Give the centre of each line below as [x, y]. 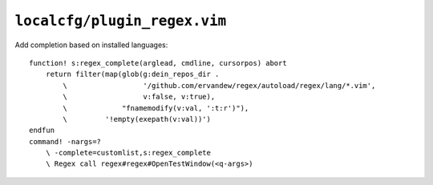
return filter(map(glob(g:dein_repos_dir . [132, 74]
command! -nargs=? [65, 141]
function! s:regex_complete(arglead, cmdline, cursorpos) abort [158, 63]
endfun [42, 131]
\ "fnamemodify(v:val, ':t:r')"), [156, 108]
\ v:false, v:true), [139, 97]
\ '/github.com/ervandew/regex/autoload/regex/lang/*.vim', [219, 85]
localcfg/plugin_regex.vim [121, 21]
